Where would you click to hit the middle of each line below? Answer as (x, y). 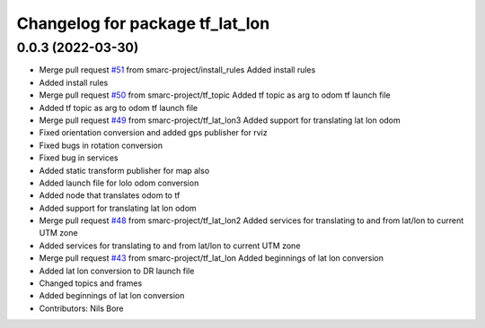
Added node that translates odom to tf (110, 195)
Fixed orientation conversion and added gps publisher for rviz (154, 133)
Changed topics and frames (91, 283)
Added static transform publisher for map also (124, 170)
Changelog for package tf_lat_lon (143, 23)
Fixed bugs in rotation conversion (101, 145)
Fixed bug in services (79, 158)
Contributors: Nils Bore (82, 308)
